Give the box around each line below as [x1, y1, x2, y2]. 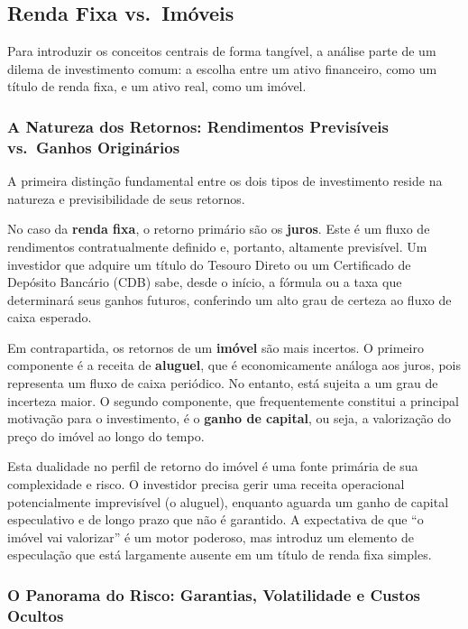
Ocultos [7, 604, 64, 626]
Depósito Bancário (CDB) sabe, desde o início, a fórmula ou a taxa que [7, 273, 402, 291]
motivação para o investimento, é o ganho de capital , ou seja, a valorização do [7, 409, 452, 428]
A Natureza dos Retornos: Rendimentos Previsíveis [7, 115, 390, 137]
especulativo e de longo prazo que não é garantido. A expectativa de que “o [7, 510, 424, 529]
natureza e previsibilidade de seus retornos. [7, 189, 245, 208]
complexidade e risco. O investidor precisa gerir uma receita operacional [7, 475, 405, 494]
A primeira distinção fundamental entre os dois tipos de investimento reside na [7, 171, 443, 190]
